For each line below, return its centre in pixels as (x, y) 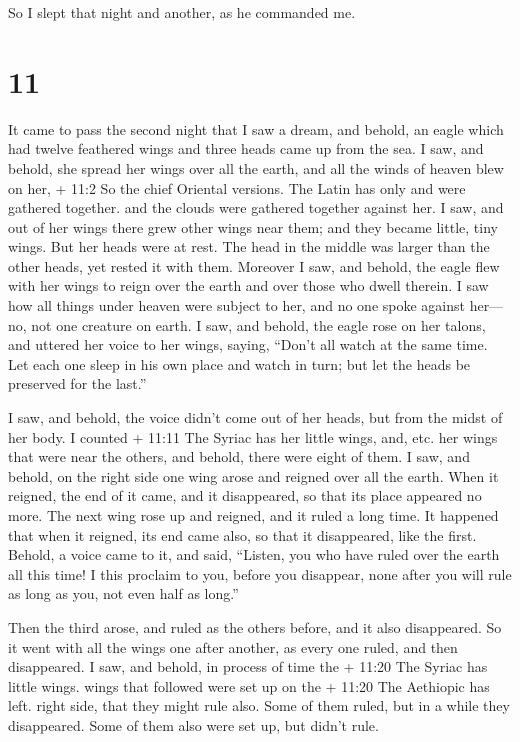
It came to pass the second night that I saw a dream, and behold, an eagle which (256, 128)
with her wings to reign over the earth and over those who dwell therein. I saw (248, 285)
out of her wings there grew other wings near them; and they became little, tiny (253, 226)
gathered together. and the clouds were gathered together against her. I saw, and (256, 207)
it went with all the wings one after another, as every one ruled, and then (233, 646)
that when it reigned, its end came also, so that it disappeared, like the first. (242, 534)
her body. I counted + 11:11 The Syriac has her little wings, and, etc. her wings (253, 436)
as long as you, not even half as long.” (123, 593)
